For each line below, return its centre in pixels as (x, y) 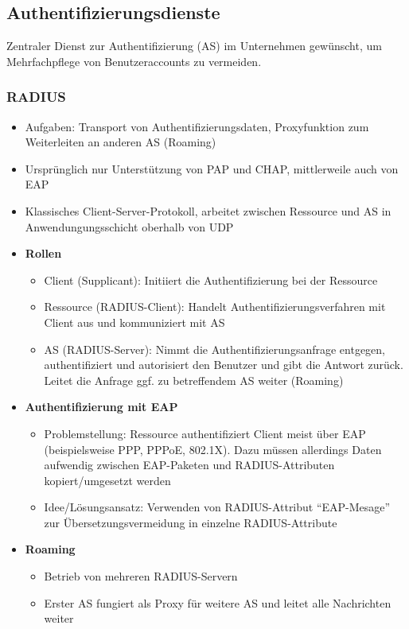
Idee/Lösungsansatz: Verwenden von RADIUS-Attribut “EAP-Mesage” (217, 507)
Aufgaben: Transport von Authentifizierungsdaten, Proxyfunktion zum (197, 126)
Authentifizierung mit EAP (101, 407)
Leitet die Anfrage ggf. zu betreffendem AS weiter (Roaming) (194, 380)
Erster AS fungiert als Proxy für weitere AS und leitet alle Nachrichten (218, 602)
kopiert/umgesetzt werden (107, 480)
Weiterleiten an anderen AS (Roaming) (121, 142)
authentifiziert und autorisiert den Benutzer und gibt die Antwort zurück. (224, 365)
